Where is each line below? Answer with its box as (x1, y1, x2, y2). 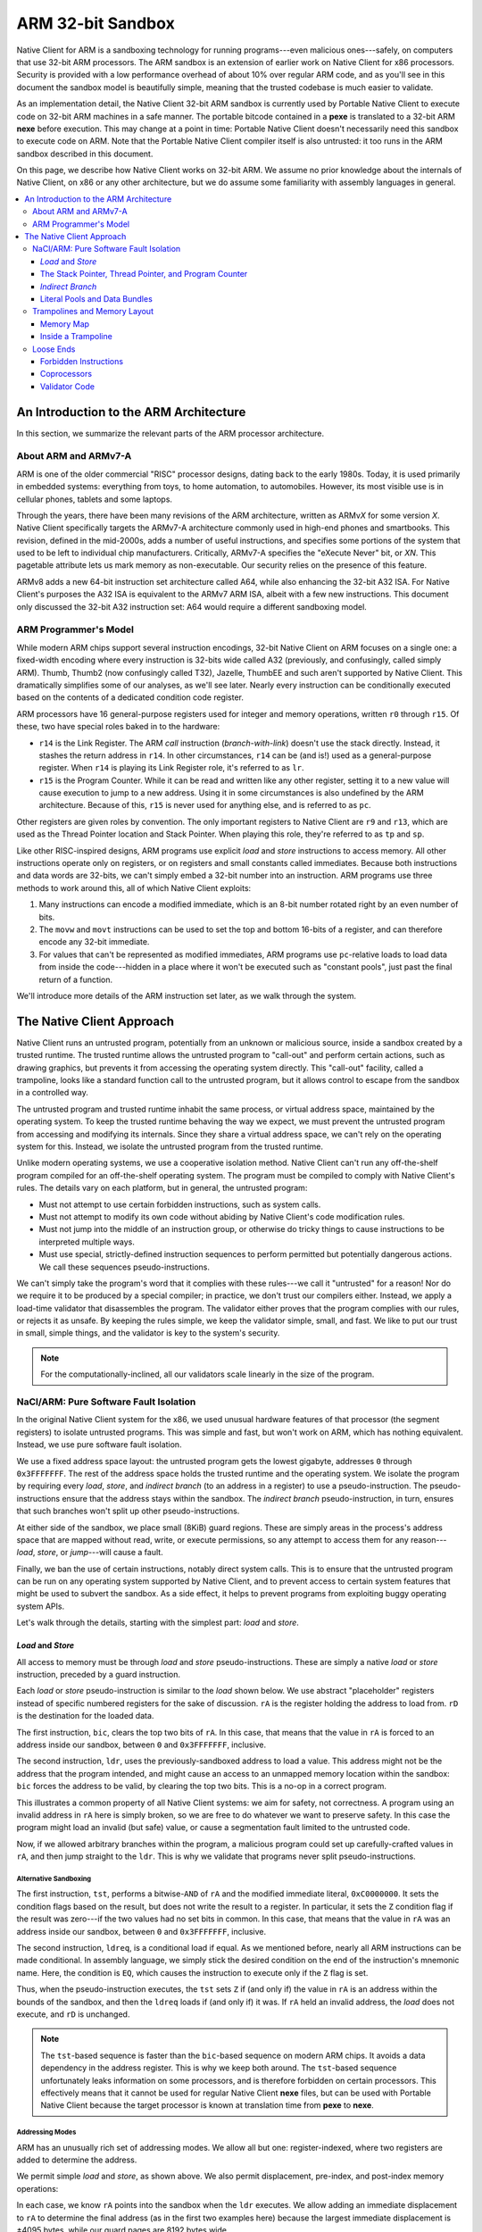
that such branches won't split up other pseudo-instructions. (16, 1505, 240, 1517)
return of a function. (38, 974, 113, 985)
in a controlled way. (16, 1087, 88, 1098)
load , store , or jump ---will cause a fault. (16, 1547, 164, 1558)
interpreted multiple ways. (38, 1237, 136, 1247)
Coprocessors (40, 369, 93, 379)
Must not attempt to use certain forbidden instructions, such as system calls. (38, 1199, 321, 1210)
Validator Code (40, 380, 96, 392)
